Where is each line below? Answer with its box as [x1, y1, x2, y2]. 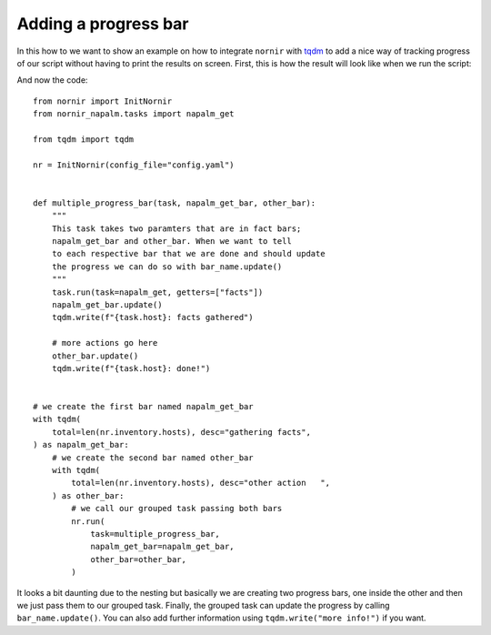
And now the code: [16, 75, 88, 86]
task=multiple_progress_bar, [90, 529, 220, 539]
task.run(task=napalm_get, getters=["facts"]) [51, 287, 264, 297]
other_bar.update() [51, 350, 139, 361]
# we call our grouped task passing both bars [71, 503, 283, 514]
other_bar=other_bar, [90, 554, 186, 564]
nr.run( [71, 516, 105, 527]
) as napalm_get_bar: [33, 439, 129, 450]
